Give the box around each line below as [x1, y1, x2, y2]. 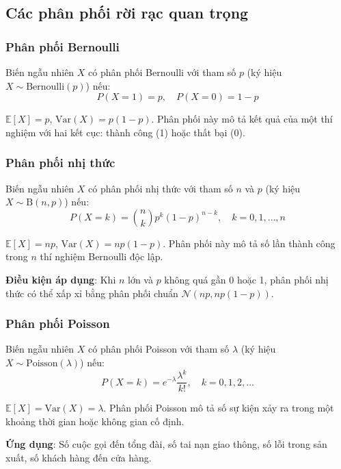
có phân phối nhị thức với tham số [88, 181, 233, 195]
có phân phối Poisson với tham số [88, 342, 230, 356]
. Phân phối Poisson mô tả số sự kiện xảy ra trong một [103, 401, 334, 415]
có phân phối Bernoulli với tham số [88, 65, 236, 79]
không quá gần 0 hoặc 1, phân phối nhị [164, 272, 329, 286]
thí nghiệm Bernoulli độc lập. [40, 249, 163, 264]
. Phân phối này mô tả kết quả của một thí [151, 112, 333, 126]
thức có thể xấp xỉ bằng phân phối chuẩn [5, 286, 178, 300]
